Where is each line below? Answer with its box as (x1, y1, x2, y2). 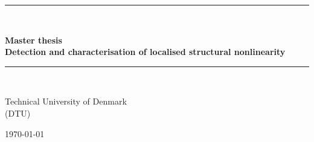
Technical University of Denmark (5, 95, 127, 108)
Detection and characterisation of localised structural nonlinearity (5, 45, 286, 58)
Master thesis (5, 33, 62, 46)
